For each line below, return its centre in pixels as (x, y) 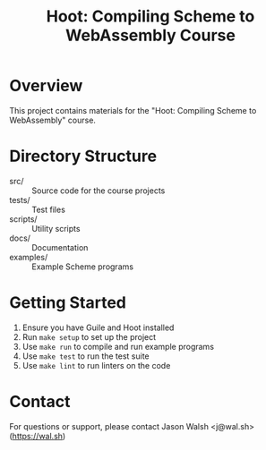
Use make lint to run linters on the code (96, 365)
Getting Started (68, 303)
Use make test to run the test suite (86, 356)
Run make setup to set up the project (89, 336)
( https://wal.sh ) (38, 436)
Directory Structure (83, 156)
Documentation (60, 247)
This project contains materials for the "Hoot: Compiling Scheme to (133, 110)
